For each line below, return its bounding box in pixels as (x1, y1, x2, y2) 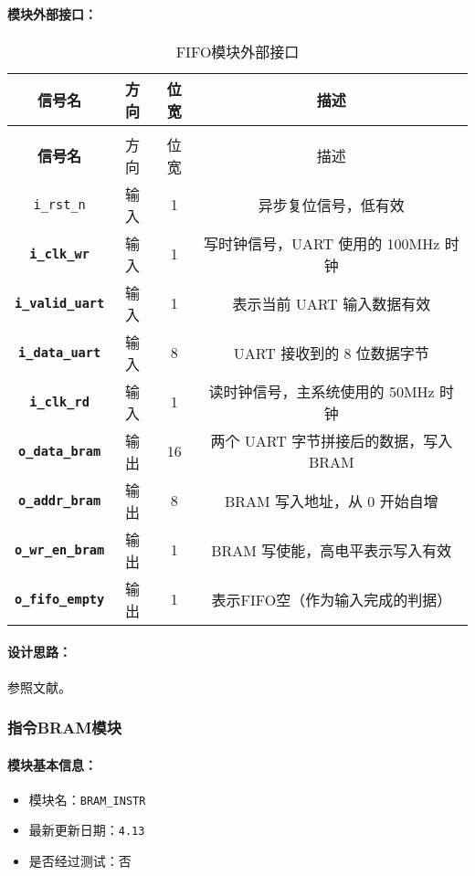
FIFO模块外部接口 (175, 40, 300, 62)
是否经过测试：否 (28, 851, 132, 871)
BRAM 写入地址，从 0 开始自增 (224, 490, 438, 512)
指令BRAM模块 (7, 716, 122, 739)
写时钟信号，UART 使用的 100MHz (203, 232, 440, 254)
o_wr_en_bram (15, 542, 105, 557)
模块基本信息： (7, 755, 97, 774)
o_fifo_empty (15, 591, 105, 607)
